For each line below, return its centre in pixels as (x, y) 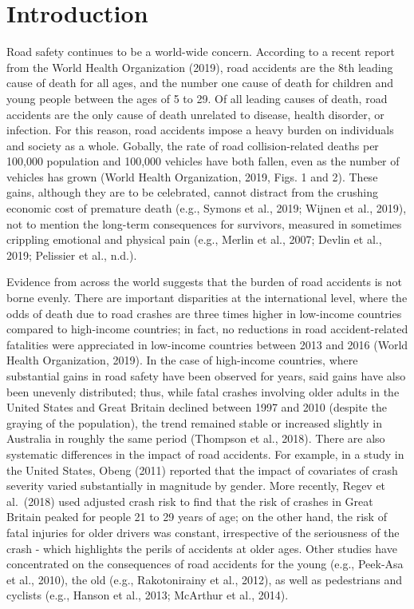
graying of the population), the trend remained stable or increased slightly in (195, 422)
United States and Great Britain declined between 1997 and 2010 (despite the (197, 407)
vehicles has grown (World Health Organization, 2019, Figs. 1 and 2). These (192, 176)
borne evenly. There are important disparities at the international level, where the (207, 298)
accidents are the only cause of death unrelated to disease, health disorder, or (195, 114)
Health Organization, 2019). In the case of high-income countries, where (182, 360)
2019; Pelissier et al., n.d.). (72, 255)
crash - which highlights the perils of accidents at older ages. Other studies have (202, 548)
